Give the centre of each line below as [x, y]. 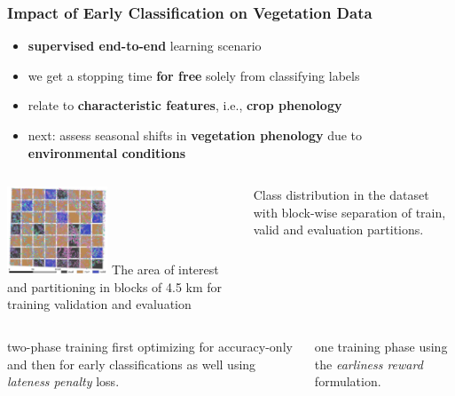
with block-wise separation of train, [349, 212]
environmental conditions [107, 152]
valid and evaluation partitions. [338, 230]
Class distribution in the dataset [341, 195]
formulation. [348, 381]
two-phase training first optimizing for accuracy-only [150, 346]
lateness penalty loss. [63, 381]
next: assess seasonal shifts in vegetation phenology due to [195, 135]
